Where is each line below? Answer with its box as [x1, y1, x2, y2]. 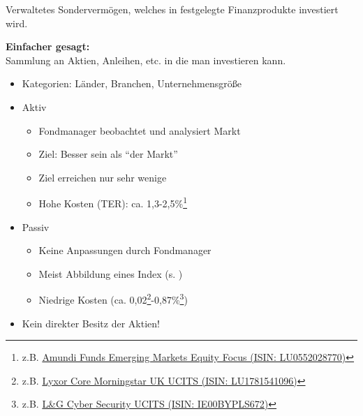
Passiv [22, 219, 50, 234]
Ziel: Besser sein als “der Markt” [38, 147, 178, 161]
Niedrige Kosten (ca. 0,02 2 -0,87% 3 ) [38, 290, 188, 307]
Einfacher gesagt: [6, 39, 90, 54]
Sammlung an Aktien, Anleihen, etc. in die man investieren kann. [6, 52, 286, 67]
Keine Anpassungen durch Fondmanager [38, 243, 212, 258]
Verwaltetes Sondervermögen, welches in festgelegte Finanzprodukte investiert [6, 2, 339, 16]
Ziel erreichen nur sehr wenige [38, 170, 167, 184]
